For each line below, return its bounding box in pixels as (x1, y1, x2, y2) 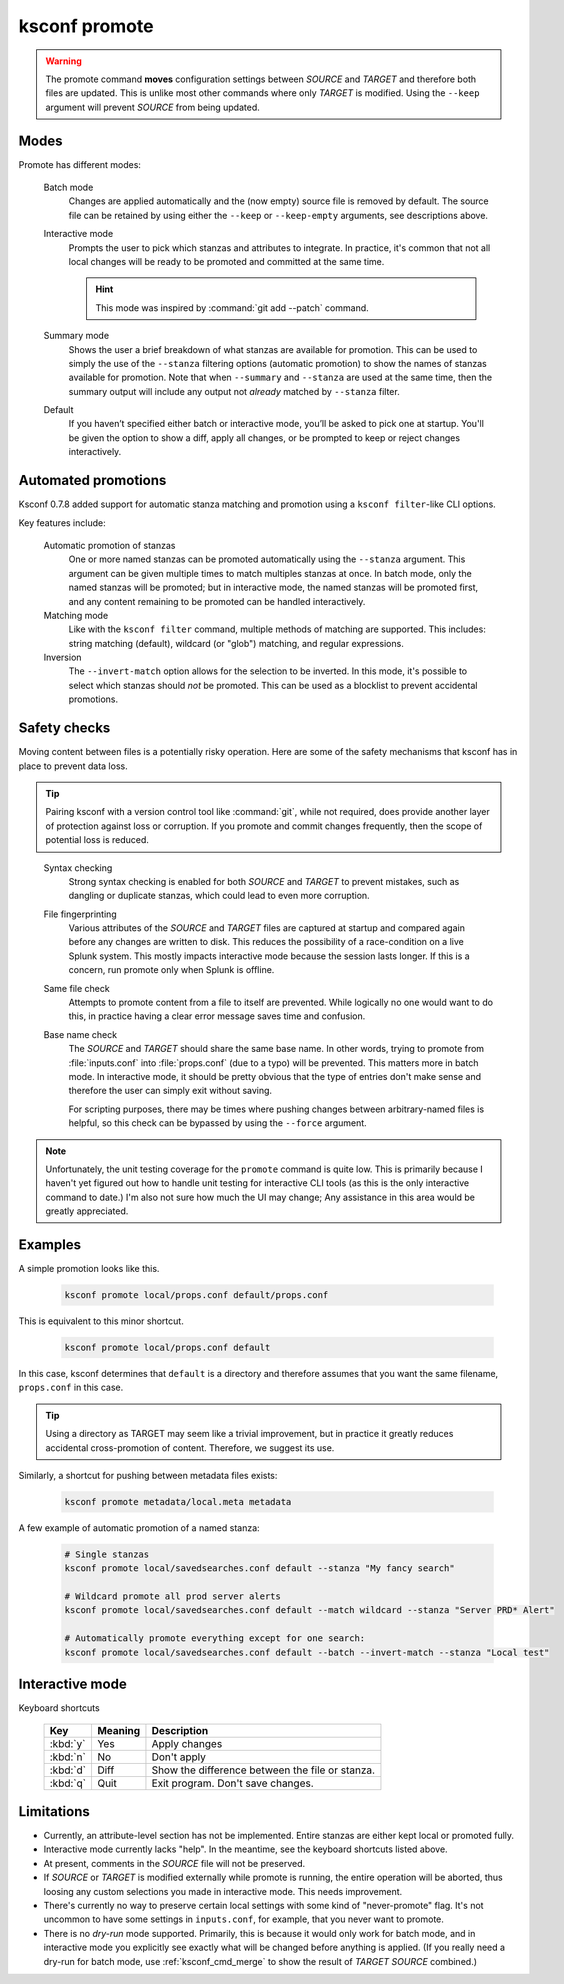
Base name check (43, 1028, 118, 1040)
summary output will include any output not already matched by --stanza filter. (68, 385, 400, 397)
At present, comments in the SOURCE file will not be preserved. (43, 1857, 306, 1869)
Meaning (96, 1724, 141, 1738)
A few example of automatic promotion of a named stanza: (18, 1521, 260, 1534)
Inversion (43, 651, 82, 664)
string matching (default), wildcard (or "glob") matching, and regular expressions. (68, 637, 404, 649)
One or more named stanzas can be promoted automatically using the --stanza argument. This (68, 553, 466, 565)
